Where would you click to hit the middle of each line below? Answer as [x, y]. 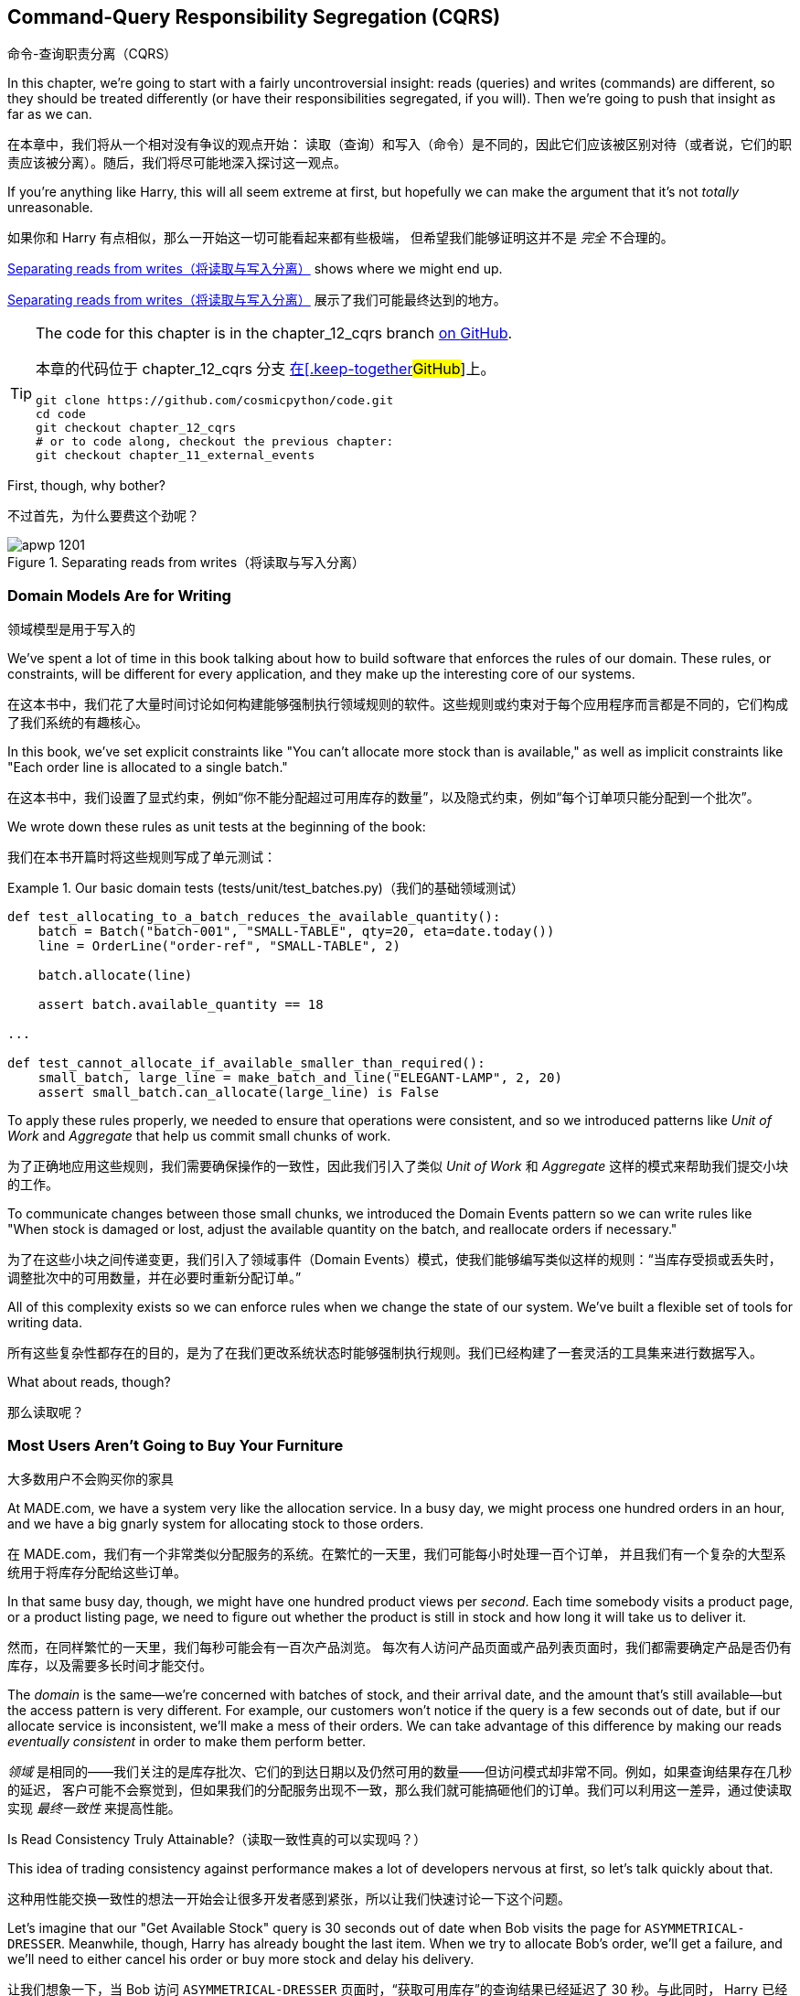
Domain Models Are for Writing [119, 595]
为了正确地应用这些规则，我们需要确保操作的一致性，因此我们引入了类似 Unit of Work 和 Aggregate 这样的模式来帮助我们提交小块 [398, 1166]
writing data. [45, 1323]
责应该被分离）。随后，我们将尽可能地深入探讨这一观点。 [177, 163]
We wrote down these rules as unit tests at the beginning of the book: [217, 827]
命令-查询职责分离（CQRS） [92, 54]
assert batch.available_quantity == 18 [181, 1005]
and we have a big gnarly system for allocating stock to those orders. [216, 1523]
